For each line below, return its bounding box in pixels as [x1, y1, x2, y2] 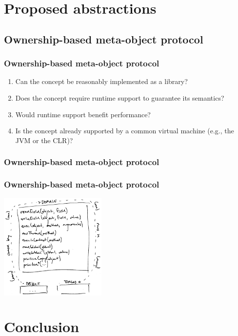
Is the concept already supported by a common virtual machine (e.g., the [15, 126, 234, 136]
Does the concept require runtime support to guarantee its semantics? [15, 92, 224, 103]
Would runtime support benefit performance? [15, 109, 151, 119]
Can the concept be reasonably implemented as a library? [15, 76, 188, 86]
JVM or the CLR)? [15, 135, 73, 145]
